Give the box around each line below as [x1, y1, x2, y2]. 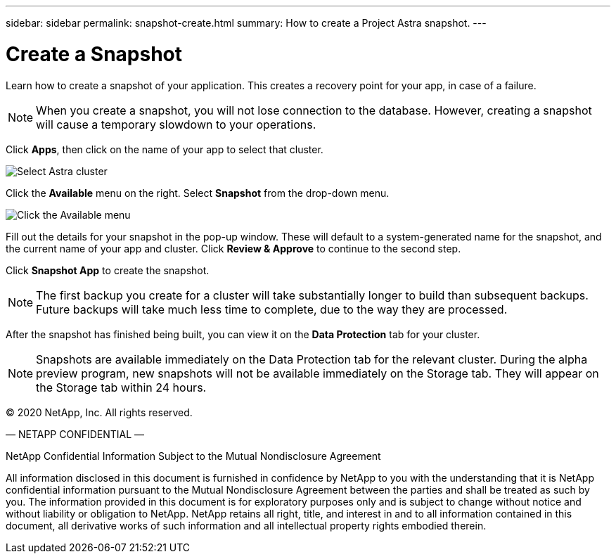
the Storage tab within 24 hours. [36, 380, 207, 394]
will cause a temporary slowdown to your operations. [36, 117, 316, 131]
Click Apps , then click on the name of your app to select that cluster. [6, 143, 323, 155]
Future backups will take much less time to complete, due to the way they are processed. [36, 302, 508, 316]
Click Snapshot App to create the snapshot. [6, 264, 210, 276]
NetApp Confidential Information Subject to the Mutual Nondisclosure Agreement [6, 449, 381, 462]
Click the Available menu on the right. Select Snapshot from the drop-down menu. [6, 186, 390, 199]
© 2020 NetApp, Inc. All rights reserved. [6, 406, 193, 418]
